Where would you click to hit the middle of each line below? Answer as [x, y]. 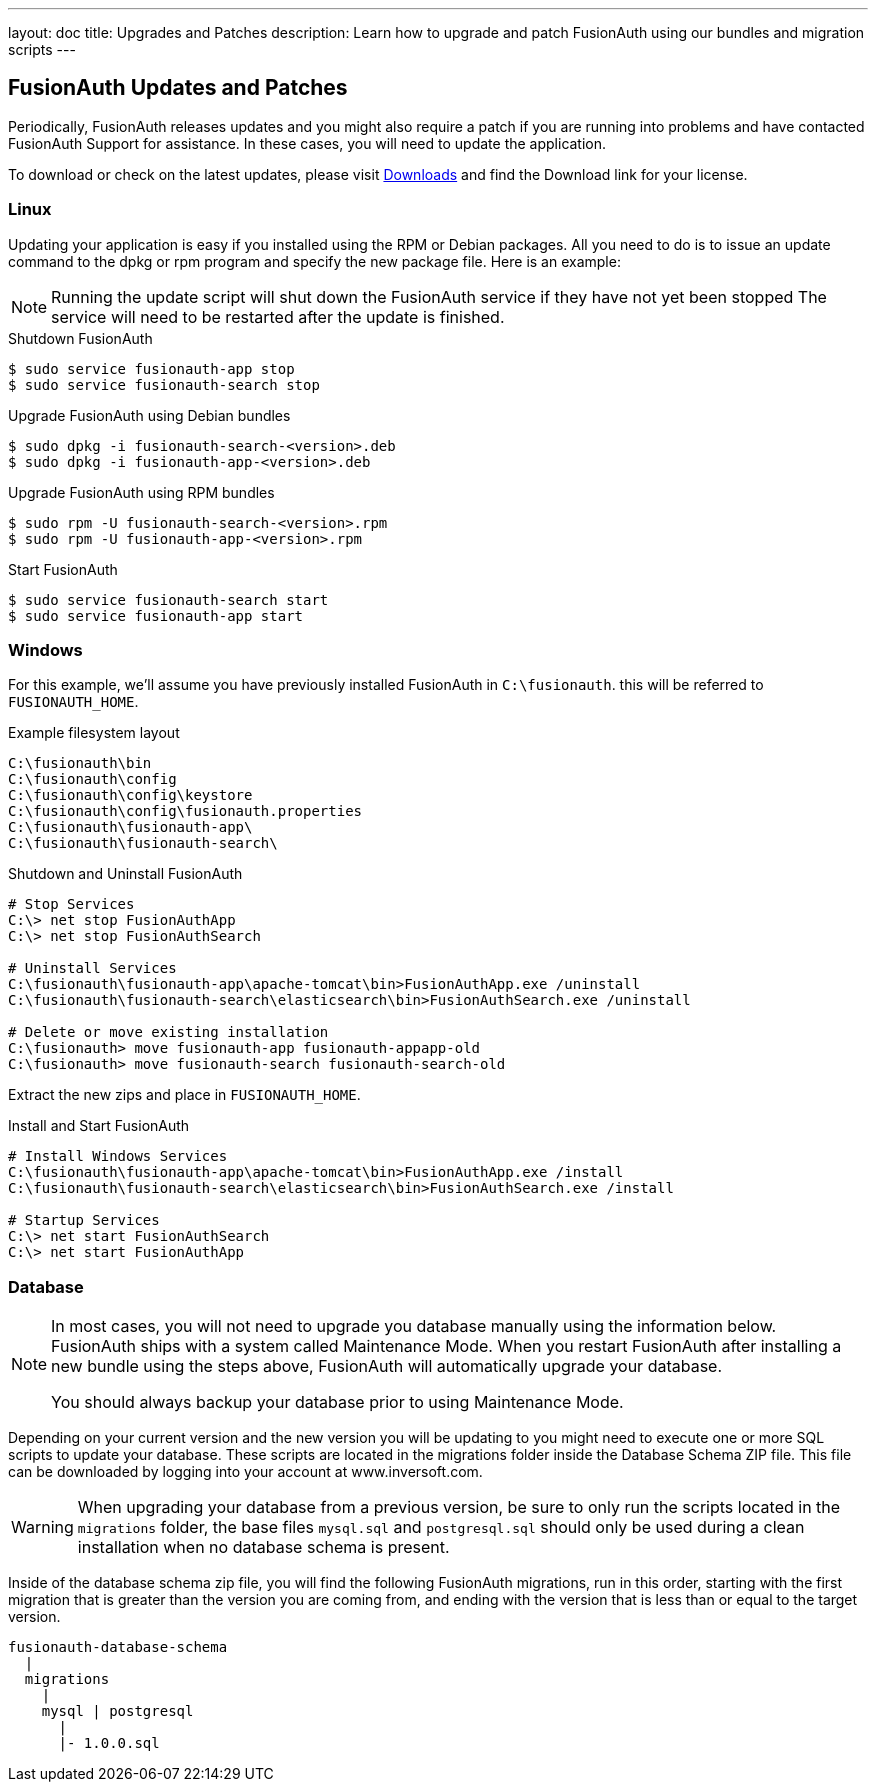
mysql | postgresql [117, 1711]
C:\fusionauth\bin [80, 763]
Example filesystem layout [94, 733]
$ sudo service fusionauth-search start [168, 599]
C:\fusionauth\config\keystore [130, 795]
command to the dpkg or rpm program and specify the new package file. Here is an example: [314, 261]
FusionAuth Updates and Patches [178, 88]
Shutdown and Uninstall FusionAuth [125, 874]
